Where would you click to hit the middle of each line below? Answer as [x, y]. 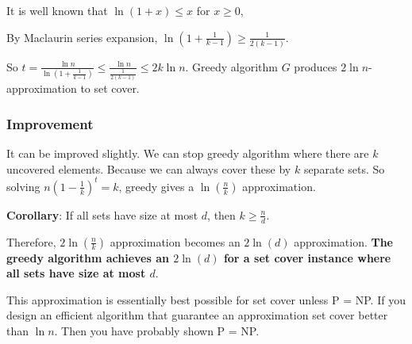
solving [23, 186]
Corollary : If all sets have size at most [102, 214]
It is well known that [57, 10]
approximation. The [343, 241]
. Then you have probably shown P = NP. [157, 330]
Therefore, [31, 241]
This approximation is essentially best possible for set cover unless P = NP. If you [206, 299]
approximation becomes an [175, 241]
